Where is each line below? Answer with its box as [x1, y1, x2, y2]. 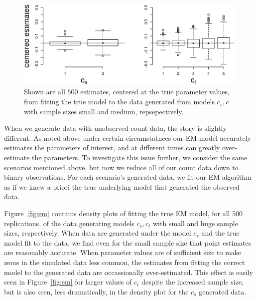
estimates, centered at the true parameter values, [80, 86, 230, 97]
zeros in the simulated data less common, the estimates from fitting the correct [4, 257, 245, 267]
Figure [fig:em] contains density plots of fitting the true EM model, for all [4, 208, 230, 219]
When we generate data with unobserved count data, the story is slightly [4, 123, 227, 133]
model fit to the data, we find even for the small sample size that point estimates [4, 237, 252, 248]
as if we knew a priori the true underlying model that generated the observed [4, 181, 240, 192]
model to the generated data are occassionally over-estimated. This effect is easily [4, 267, 253, 277]
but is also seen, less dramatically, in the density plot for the [4, 286, 189, 297]
